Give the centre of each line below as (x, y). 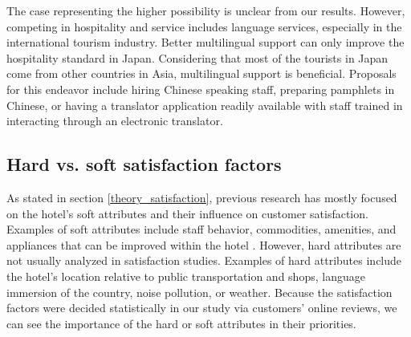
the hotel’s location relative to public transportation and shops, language (186, 276)
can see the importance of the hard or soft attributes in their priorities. (181, 323)
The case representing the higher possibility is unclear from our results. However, (206, 10)
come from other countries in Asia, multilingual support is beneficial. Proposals (201, 73)
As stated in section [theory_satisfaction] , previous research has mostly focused (202, 197)
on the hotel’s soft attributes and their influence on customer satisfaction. (187, 213)
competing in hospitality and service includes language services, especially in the (204, 26)
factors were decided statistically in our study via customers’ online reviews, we (202, 308)
